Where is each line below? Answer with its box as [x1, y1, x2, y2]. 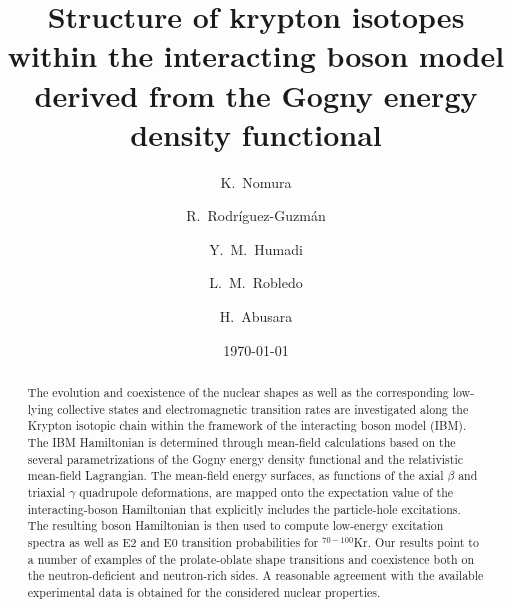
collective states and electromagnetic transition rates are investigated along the [57, 400, 469, 417]
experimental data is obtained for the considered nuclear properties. [27, 583, 381, 600]
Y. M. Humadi [209, 238, 303, 259]
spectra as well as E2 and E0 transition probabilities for [27, 533, 319, 550]
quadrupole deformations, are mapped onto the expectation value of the [79, 483, 454, 500]
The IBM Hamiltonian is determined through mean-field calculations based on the [27, 434, 456, 451]
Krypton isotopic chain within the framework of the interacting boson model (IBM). [27, 417, 467, 434]
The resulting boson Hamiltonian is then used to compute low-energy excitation [27, 517, 444, 534]
